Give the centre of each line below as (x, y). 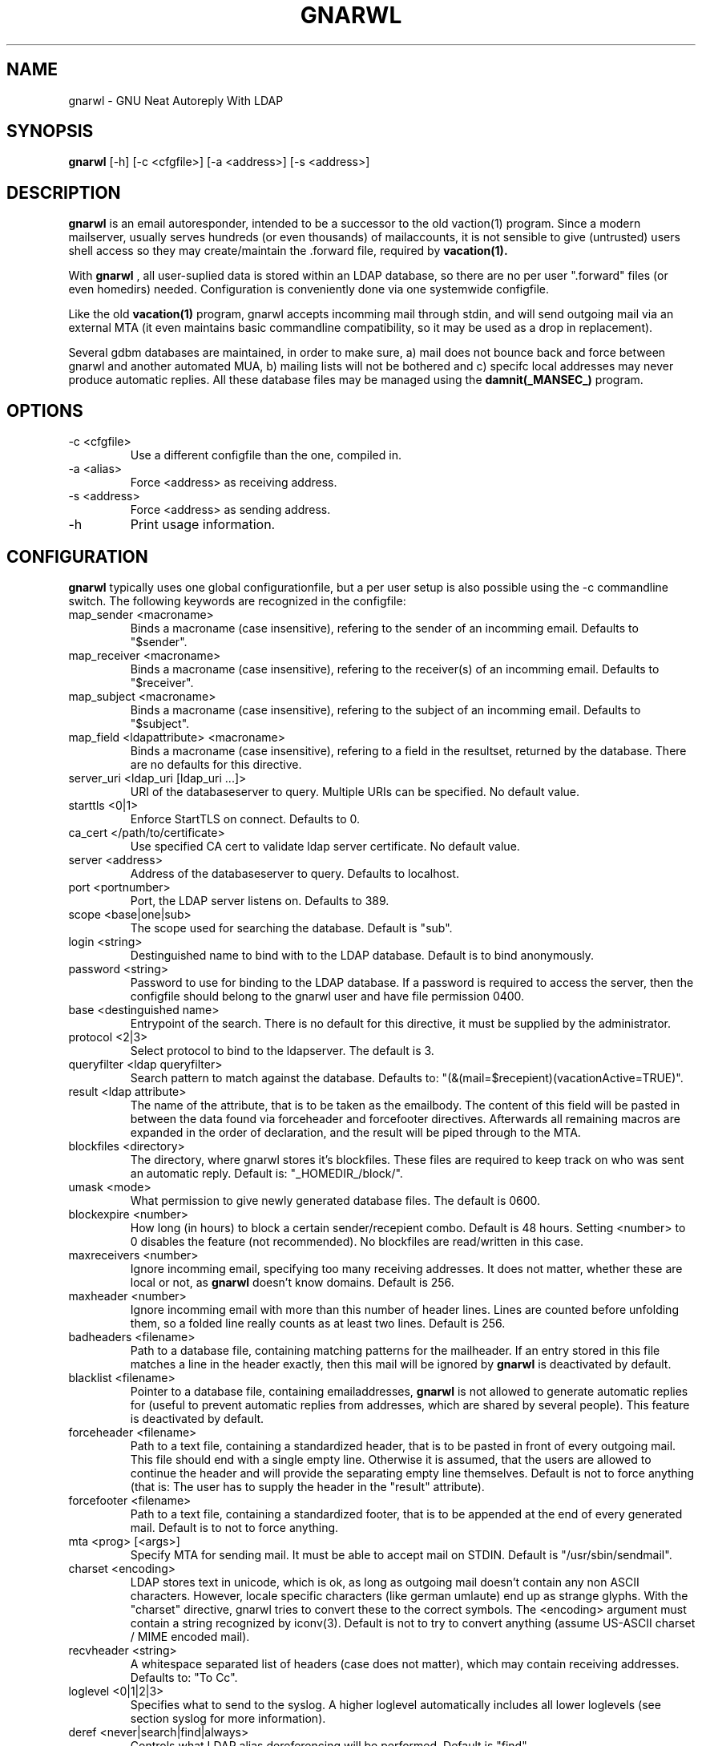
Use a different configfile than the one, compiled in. (266, 455)
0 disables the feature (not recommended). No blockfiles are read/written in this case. (357, 1241)
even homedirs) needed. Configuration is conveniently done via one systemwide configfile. (309, 289)
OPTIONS (45, 410)
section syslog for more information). (228, 1718)
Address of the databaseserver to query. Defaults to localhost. (295, 873)
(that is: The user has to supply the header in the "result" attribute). (307, 1486)
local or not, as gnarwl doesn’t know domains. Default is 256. (292, 1282)
